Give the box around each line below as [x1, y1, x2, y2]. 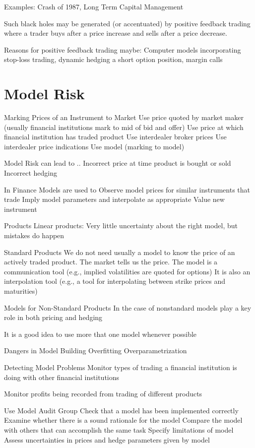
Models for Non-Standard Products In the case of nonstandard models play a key [4, 302, 252, 313]
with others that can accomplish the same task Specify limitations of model [4, 424, 234, 435]
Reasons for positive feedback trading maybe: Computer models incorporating [4, 44, 241, 55]
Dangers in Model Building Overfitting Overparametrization [4, 345, 187, 356]
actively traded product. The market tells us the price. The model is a [4, 256, 218, 267]
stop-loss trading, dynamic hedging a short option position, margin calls [4, 54, 223, 64]
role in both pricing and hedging [4, 312, 103, 322]
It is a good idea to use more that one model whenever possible [4, 328, 197, 339]
